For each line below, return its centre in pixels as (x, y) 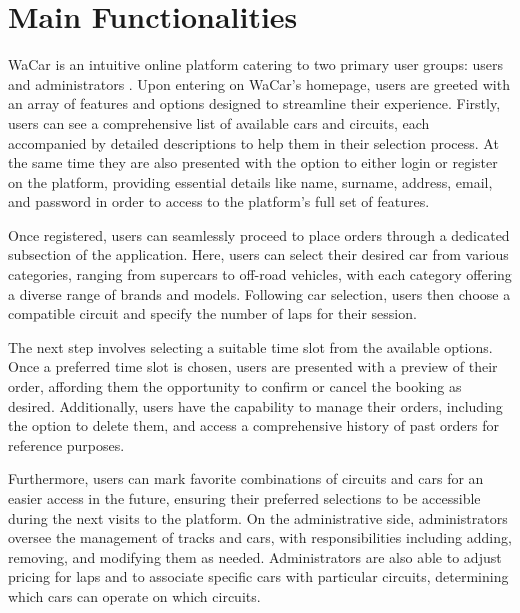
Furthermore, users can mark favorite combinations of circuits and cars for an (246, 478)
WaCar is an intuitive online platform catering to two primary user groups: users (255, 64)
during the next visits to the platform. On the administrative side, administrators (258, 517)
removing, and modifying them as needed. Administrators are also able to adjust (255, 556)
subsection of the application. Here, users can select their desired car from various (258, 254)
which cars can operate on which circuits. (134, 595)
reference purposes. (66, 444)
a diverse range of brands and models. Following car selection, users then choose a (259, 293)
